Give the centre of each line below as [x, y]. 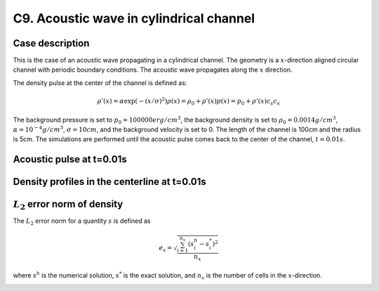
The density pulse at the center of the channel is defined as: [100, 83]
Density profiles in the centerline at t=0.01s [109, 182]
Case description [51, 43]
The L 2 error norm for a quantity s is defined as [82, 222]
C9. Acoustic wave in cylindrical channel [134, 18]
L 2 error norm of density [68, 205]
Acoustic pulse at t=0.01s [70, 159]
